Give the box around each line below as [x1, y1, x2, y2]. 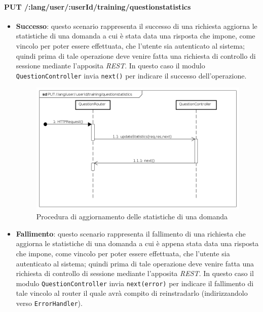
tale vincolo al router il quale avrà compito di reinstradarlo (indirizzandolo [16, 288, 248, 298]
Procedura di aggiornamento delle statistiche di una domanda [36, 211, 228, 222]
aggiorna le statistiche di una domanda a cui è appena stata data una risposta [16, 238, 259, 249]
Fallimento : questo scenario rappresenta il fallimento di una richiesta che [16, 228, 246, 239]
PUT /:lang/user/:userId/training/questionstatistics [4, 1, 191, 12]
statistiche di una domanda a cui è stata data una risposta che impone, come [16, 30, 255, 41]
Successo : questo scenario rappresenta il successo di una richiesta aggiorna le [16, 20, 257, 31]
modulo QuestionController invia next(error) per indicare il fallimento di [16, 278, 254, 288]
